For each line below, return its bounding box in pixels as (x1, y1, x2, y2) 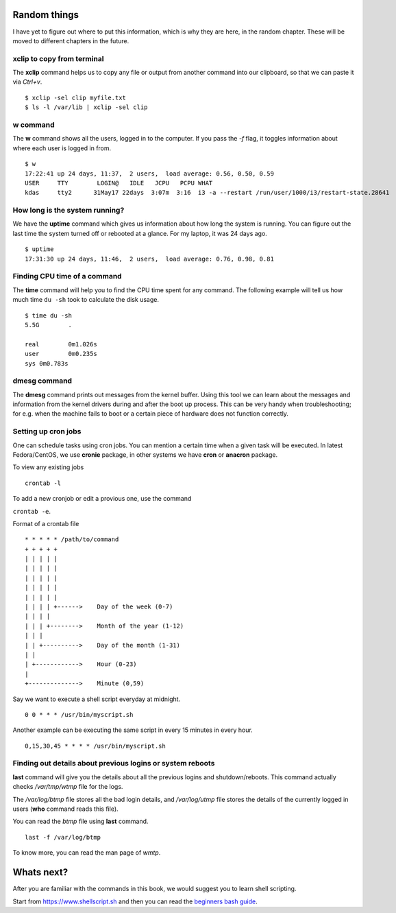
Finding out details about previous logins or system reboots (12, 759, 215, 768)
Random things (12, 9, 79, 21)
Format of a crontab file (12, 519, 79, 527)
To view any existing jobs (12, 463, 84, 471)
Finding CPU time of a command (12, 272, 123, 281)
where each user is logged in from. (12, 144, 112, 152)
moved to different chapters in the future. (12, 36, 129, 45)
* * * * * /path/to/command (25, 536, 119, 543)
